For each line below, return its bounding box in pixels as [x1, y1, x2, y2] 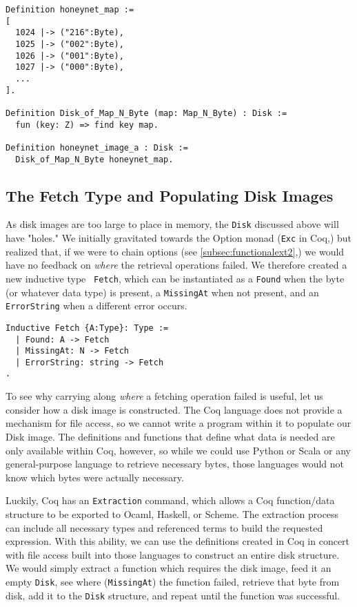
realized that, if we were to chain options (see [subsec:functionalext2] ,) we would [6, 244, 345, 258]
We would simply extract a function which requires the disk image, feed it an [6, 561, 331, 575]
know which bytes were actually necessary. [6, 470, 184, 484]
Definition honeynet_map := [6, 5, 134, 15]
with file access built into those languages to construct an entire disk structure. [6, 547, 340, 561]
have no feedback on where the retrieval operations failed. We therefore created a [6, 258, 347, 272]
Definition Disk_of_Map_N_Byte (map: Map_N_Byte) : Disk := [6, 108, 287, 118]
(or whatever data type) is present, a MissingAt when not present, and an [6, 285, 319, 299]
